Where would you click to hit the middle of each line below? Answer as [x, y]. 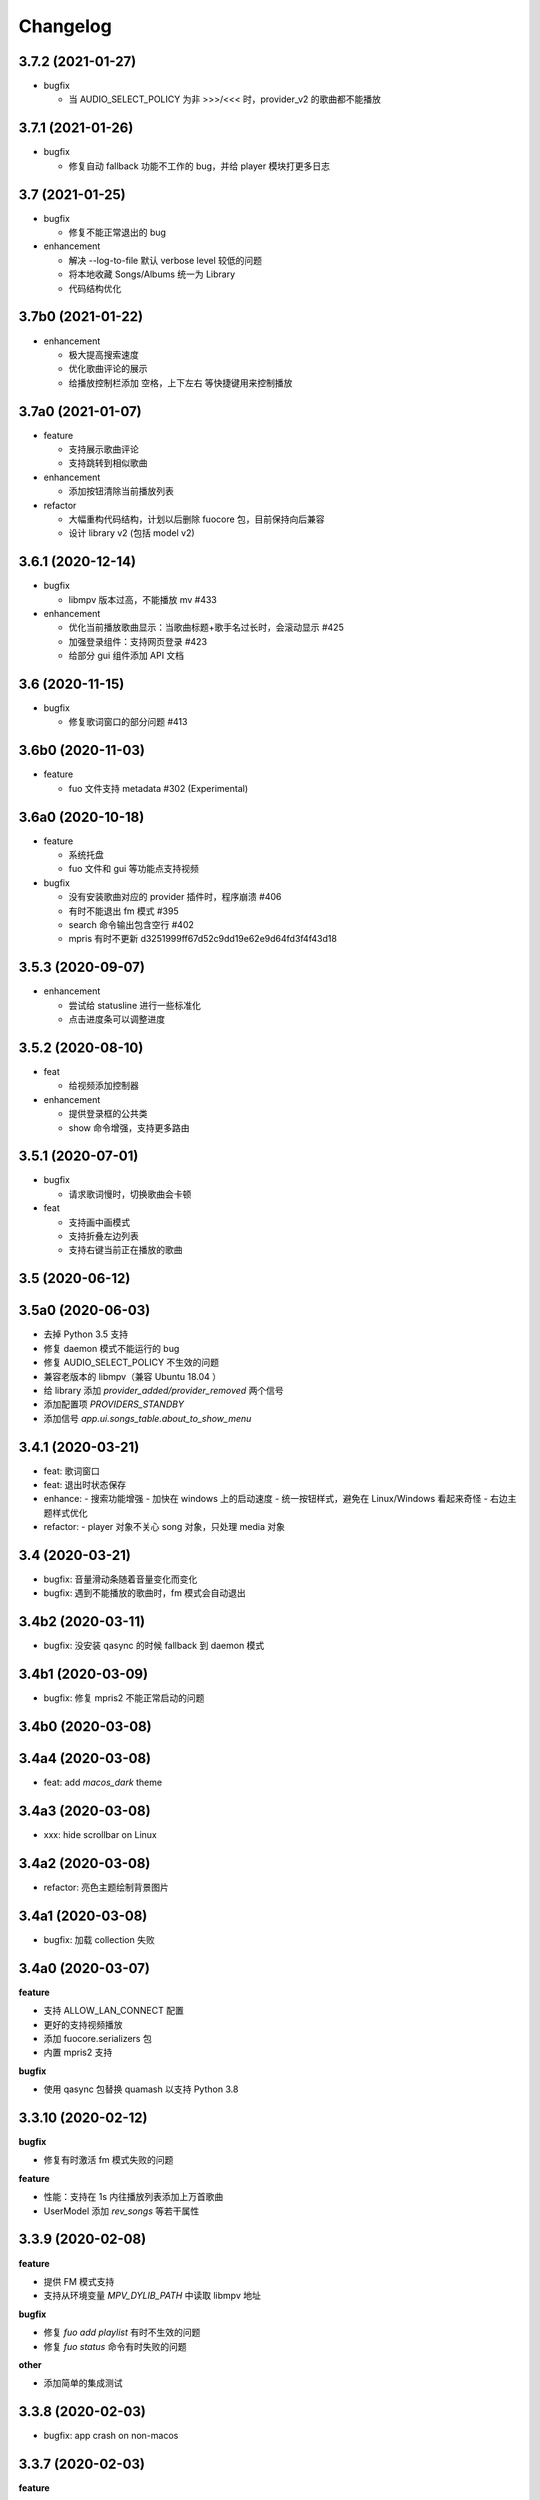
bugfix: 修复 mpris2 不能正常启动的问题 [124, 1698]
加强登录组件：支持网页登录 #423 [138, 641]
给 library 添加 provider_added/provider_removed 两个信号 [163, 1390]
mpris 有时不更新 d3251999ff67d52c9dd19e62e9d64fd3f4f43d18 [202, 939]
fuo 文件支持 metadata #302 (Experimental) [158, 788]
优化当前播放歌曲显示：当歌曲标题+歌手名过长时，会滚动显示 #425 [206, 627]
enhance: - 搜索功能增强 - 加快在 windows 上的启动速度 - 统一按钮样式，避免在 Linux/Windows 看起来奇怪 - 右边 [276, 1499]
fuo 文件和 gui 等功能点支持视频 [133, 869]
